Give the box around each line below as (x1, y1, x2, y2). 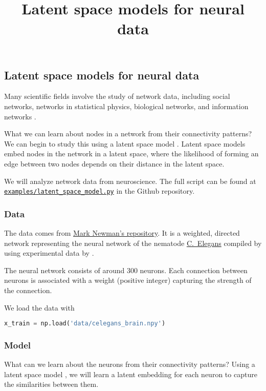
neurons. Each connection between (140, 264, 248, 275)
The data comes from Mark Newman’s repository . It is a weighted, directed (4, 228, 240, 238)
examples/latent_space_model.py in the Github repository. (4, 186, 195, 196)
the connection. (4, 284, 52, 295)
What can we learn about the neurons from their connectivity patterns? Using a (4, 359, 255, 369)
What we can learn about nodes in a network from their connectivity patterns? (4, 128, 252, 139)
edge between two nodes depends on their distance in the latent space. (4, 158, 225, 169)
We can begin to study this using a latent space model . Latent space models (4, 138, 246, 149)
